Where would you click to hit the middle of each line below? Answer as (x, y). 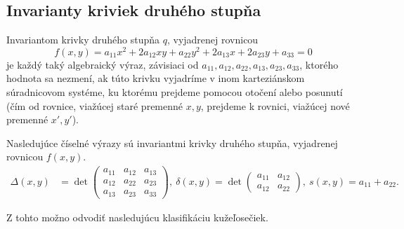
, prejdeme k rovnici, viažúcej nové (275, 105)
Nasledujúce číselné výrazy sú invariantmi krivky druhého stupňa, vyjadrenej (172, 143)
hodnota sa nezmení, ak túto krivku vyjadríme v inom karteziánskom (156, 78)
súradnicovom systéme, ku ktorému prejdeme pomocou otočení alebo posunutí (175, 92)
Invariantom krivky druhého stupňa (83, 40)
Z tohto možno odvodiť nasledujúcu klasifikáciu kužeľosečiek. (137, 217)
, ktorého (319, 64)
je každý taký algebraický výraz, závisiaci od (103, 64)
